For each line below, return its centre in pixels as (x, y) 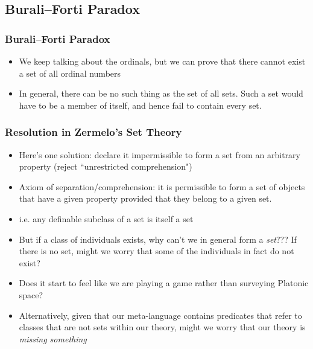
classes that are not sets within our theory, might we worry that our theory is (162, 327)
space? (31, 294)
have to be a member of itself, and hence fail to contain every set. (140, 105)
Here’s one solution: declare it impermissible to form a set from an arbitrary (160, 154)
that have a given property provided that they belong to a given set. (145, 198)
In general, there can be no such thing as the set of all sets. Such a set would (161, 93)
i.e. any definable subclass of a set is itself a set (106, 218)
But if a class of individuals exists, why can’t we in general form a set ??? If (158, 239)
